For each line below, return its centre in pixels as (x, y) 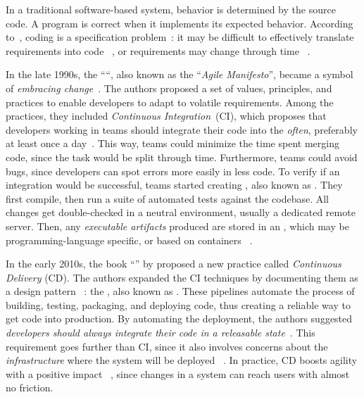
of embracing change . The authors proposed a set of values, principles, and (169, 88)
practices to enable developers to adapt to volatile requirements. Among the (170, 102)
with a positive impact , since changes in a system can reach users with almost (178, 373)
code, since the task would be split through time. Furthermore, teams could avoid (182, 157)
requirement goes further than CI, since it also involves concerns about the (167, 346)
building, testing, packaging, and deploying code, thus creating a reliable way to (178, 304)
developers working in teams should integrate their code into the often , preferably (182, 129)
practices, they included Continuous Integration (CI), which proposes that (166, 116)
